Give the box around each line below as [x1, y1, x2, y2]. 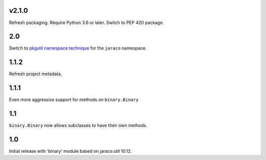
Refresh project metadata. [9, 71, 62, 77]
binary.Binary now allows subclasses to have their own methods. [9, 123, 148, 129]
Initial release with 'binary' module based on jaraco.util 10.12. [9, 148, 133, 154]
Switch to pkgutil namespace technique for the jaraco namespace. [9, 45, 147, 51]
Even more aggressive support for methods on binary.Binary [9, 97, 139, 103]
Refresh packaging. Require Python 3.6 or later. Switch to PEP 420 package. [9, 20, 164, 26]
